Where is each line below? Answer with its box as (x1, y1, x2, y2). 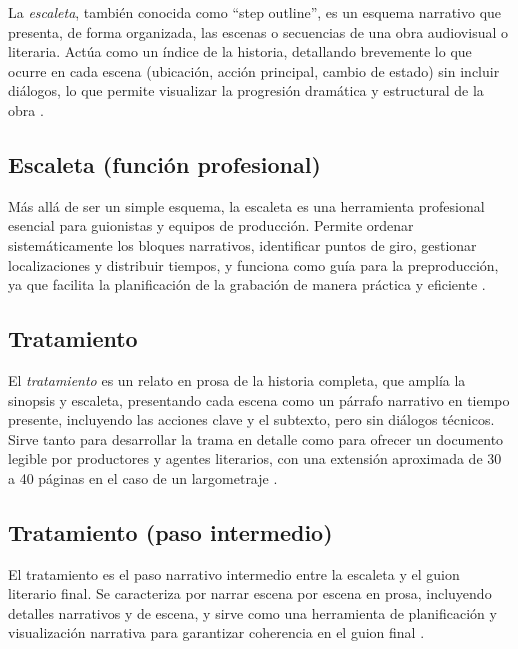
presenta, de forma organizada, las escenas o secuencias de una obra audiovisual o (8, 21, 508, 42)
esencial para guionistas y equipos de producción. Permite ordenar (8, 215, 414, 236)
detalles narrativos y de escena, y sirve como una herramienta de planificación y (8, 602, 497, 623)
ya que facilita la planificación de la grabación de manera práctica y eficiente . (8, 274, 486, 295)
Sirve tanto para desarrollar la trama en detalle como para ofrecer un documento (8, 428, 504, 449)
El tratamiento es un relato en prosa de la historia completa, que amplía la (8, 369, 466, 390)
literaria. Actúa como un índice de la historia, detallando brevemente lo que (8, 41, 472, 62)
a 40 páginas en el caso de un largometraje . (8, 467, 278, 488)
